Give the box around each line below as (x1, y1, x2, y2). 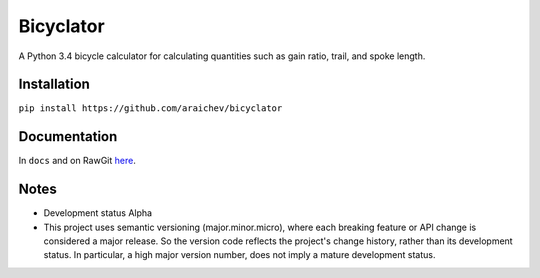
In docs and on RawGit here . (18, 155, 137, 167)
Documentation (18, 128, 118, 145)
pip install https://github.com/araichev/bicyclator (18, 103, 283, 114)
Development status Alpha (43, 207, 153, 219)
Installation (18, 76, 90, 93)
